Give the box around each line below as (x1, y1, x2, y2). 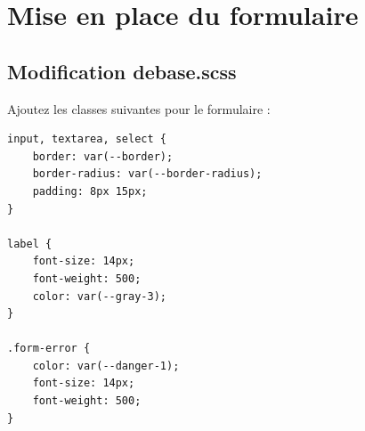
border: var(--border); (32, 150, 174, 163)
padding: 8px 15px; (32, 184, 148, 198)
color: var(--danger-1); (32, 359, 180, 372)
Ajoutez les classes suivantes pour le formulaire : (7, 99, 271, 118)
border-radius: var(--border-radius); (32, 167, 263, 181)
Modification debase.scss (7, 57, 237, 85)
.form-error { (7, 342, 91, 355)
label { (7, 237, 53, 250)
